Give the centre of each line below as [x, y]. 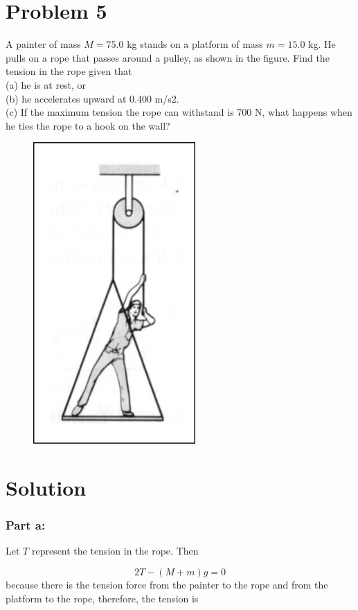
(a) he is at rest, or [46, 84]
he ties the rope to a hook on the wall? [88, 125]
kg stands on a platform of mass [195, 44]
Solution [46, 488]
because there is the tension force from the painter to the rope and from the [167, 585]
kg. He [322, 44]
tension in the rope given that [69, 71]
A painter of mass [43, 44]
